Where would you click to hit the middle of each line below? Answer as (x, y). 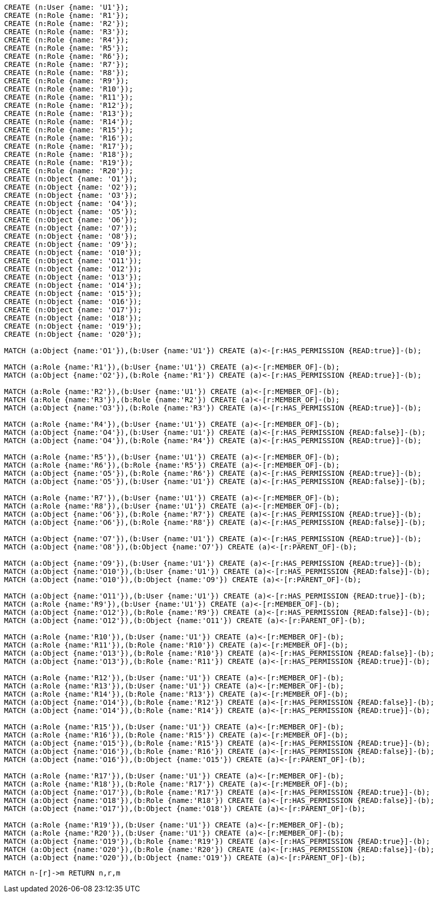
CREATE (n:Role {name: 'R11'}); (69, 97)
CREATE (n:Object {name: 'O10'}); (73, 252)
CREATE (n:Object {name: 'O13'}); (73, 277)
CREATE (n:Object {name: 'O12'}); (73, 269)
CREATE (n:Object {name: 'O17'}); (73, 310)
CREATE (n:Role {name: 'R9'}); (67, 81)
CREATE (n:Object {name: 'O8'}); (71, 236)
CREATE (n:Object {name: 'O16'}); (73, 302)
